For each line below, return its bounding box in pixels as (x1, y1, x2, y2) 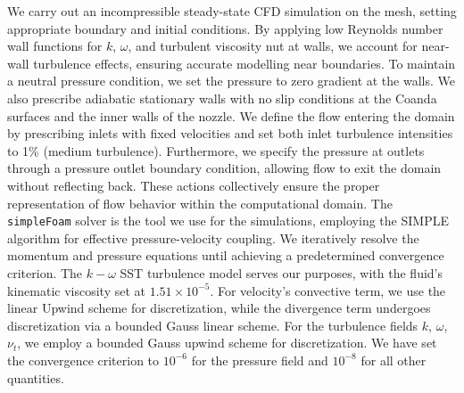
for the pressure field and (191, 350, 328, 369)
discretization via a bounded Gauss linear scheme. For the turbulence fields (7, 315, 418, 334)
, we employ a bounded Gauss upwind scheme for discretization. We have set (17, 333, 437, 352)
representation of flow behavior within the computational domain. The (7, 193, 393, 212)
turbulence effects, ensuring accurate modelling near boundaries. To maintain (33, 53, 456, 72)
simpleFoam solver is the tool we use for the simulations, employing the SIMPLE (7, 211, 449, 230)
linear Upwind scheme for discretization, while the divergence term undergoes (7, 299, 431, 317)
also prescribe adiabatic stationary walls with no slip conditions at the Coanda (7, 88, 437, 107)
